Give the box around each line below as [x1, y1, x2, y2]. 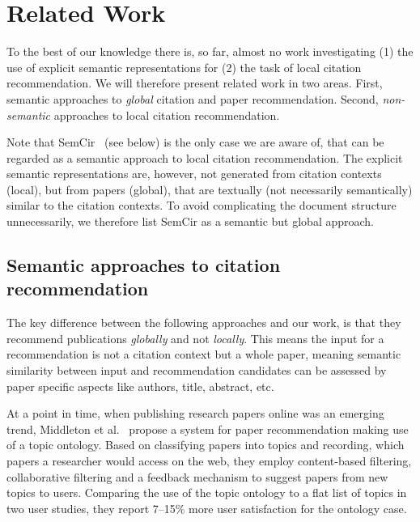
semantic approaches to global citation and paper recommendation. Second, [6, 90, 379, 107]
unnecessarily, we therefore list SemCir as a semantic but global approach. [6, 213, 375, 230]
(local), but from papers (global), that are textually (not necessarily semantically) [6, 180, 413, 197]
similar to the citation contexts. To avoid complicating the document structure [6, 197, 397, 214]
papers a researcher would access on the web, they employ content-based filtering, [6, 452, 412, 469]
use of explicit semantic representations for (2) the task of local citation [6, 58, 362, 75]
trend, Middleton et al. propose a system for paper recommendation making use [6, 420, 409, 437]
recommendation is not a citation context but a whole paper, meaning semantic [6, 346, 401, 363]
